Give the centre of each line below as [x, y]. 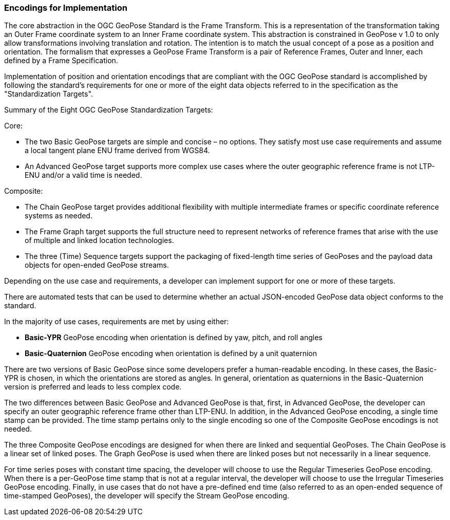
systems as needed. [59, 216]
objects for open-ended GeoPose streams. [97, 265]
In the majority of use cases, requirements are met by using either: [117, 322]
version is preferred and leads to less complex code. [93, 387]
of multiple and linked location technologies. [99, 240]
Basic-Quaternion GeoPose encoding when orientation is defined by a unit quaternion [171, 354]
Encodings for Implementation [66, 8]
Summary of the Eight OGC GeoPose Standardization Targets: [109, 110]
